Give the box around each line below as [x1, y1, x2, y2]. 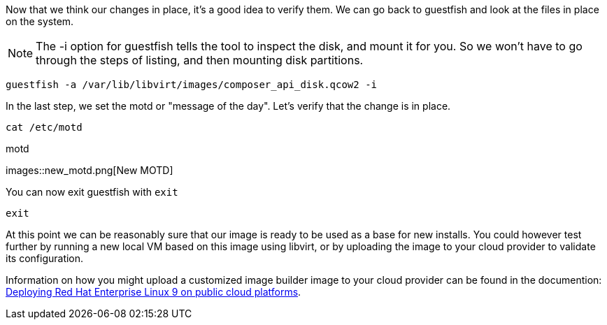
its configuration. [6, 252, 84, 264]
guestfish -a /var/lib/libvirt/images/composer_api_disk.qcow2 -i [6, 79, 378, 90]
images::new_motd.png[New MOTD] [6, 164, 173, 176]
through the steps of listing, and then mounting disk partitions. [36, 53, 364, 67]
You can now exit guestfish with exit [6, 186, 178, 198]
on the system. [6, 15, 74, 27]
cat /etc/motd [6, 122, 83, 133]
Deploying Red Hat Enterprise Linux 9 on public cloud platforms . [6, 286, 301, 298]
